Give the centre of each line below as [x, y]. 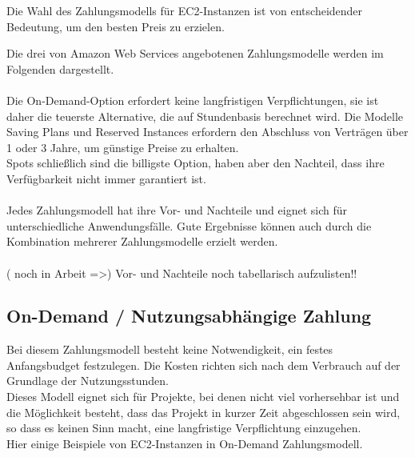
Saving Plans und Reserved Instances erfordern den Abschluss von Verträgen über [207, 132]
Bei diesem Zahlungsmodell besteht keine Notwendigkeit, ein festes [170, 349]
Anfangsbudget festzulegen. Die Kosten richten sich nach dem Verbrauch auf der [204, 365]
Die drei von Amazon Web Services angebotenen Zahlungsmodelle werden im [195, 53]
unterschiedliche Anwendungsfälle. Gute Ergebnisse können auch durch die [189, 225]
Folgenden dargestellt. [60, 68]
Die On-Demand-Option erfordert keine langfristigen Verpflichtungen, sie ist [193, 100]
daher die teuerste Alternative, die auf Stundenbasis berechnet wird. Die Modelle [205, 116]
